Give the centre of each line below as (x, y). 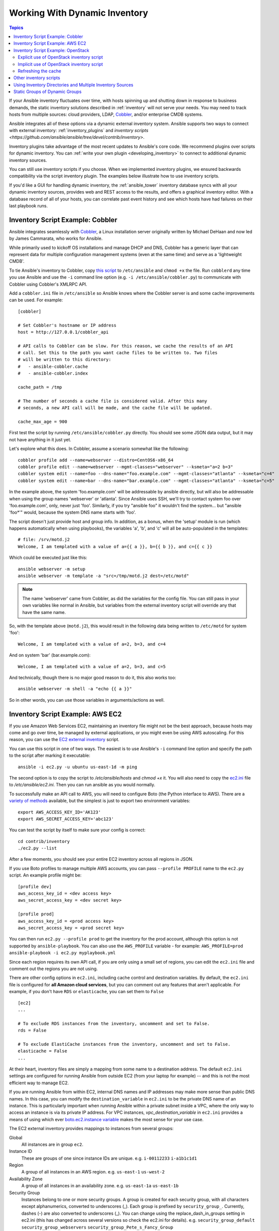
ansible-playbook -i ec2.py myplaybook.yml (62, 953)
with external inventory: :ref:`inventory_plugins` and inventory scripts (79, 130)
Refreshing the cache (40, 71)
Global (16, 1137)
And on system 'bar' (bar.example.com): (50, 655)
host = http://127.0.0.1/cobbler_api (63, 332)
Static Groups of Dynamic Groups (47, 92)
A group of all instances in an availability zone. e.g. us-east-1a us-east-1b (100, 1186)
